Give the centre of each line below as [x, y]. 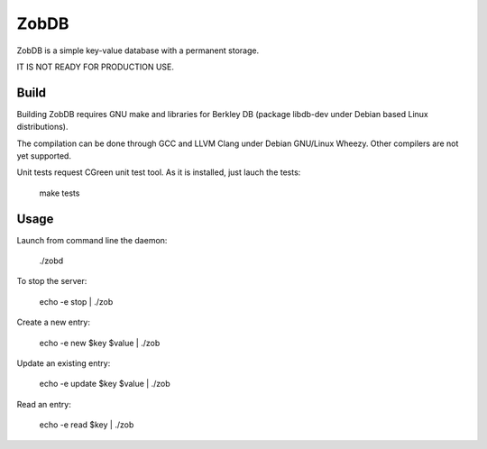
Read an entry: [44, 404]
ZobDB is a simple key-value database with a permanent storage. [138, 50]
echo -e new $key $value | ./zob [100, 343]
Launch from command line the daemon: [92, 240]
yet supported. [44, 156]
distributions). [42, 127]
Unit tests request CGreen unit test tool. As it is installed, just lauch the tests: [159, 172]
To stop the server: [52, 281]
